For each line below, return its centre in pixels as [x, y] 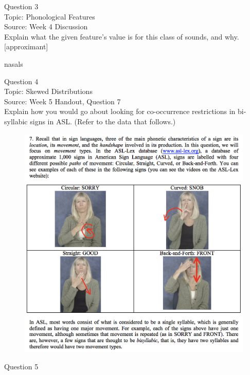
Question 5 [21, 366]
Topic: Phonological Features [50, 16]
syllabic [16, 121]
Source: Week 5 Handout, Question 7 [62, 101]
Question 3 [21, 6]
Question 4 [21, 81]
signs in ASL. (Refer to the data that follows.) [103, 121]
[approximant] [26, 46]
